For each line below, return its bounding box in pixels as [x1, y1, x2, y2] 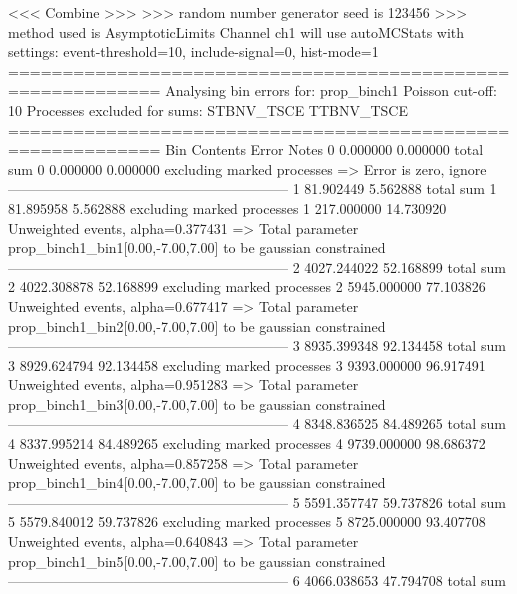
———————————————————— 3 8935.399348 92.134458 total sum [8, 335, 506, 356]
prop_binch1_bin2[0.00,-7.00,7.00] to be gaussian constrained [8, 315, 386, 336]
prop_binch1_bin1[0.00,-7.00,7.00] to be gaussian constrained [8, 237, 386, 258]
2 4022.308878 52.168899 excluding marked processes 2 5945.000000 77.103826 [8, 276, 486, 297]
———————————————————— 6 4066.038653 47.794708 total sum [8, 570, 506, 591]
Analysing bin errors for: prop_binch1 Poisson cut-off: [165, 80, 497, 101]
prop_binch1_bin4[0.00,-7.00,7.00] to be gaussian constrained [8, 472, 386, 493]
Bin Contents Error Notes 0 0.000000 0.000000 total [165, 139, 484, 160]
